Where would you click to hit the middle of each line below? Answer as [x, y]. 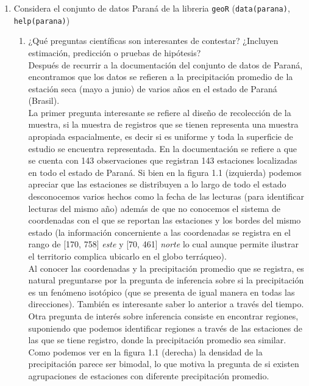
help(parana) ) [42, 20]
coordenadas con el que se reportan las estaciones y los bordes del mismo [165, 220]
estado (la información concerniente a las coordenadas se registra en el [159, 232]
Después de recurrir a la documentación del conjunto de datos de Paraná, [165, 64]
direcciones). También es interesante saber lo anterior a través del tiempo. [166, 304]
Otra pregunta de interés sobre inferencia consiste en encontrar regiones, [163, 315]
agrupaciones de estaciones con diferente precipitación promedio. [149, 375]
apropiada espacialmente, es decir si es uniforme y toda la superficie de [161, 137]
